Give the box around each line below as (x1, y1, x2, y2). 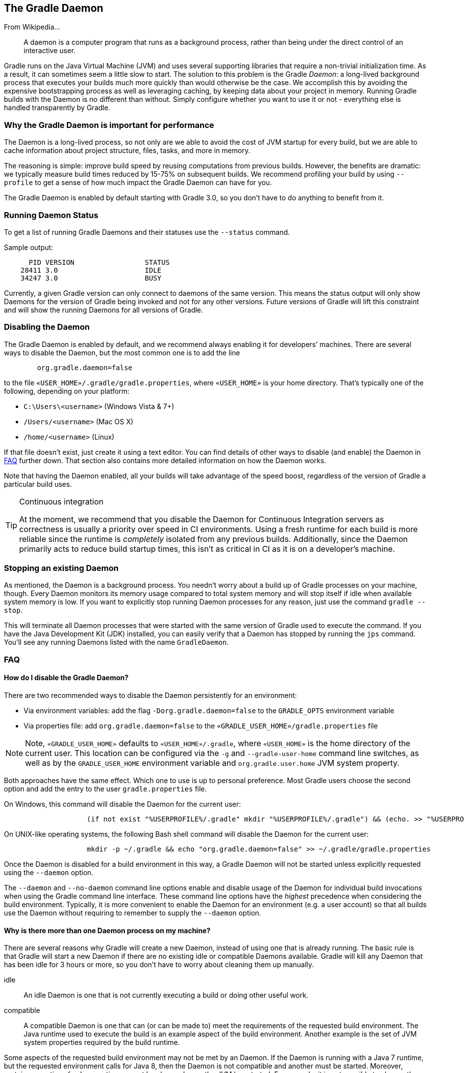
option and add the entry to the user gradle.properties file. (4, 785, 207, 793)
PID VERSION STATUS (29, 258, 170, 266)
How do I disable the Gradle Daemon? (4, 673, 129, 682)
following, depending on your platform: (4, 386, 130, 395)
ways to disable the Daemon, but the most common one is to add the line (4, 348, 240, 357)
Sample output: (4, 243, 53, 252)
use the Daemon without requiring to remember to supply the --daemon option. (4, 909, 261, 917)
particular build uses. (4, 479, 72, 488)
